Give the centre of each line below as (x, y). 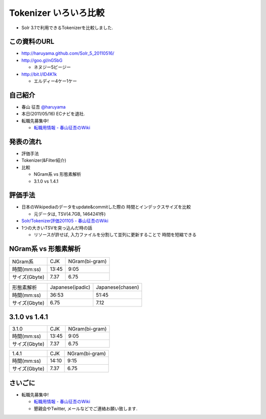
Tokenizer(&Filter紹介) (44, 160)
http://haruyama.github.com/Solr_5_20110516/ (68, 53)
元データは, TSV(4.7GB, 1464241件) (70, 214)
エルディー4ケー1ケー (55, 81)
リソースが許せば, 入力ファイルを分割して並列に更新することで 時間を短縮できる (115, 235)
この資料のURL (32, 42)
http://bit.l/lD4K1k (39, 74)
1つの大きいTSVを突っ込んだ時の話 (57, 228)
